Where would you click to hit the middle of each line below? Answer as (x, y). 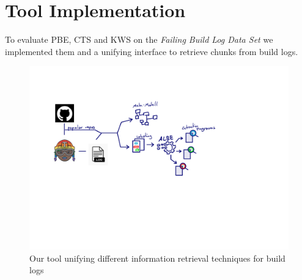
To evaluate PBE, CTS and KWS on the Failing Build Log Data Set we (139, 39)
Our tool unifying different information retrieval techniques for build (157, 258)
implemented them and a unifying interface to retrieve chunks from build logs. (152, 51)
